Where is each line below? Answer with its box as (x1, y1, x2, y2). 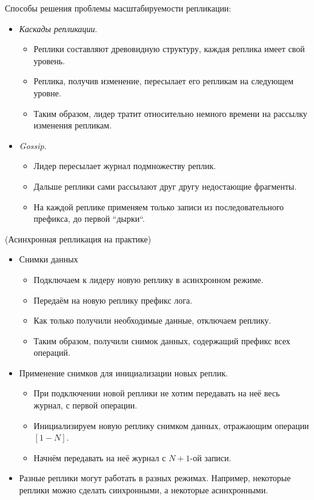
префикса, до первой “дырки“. (33, 212, 145, 225)
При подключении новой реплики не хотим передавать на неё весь (33, 387, 280, 399)
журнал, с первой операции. (33, 399, 138, 412)
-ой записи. (190, 451, 232, 464)
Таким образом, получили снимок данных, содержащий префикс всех (33, 334, 290, 347)
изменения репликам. (33, 119, 112, 132)
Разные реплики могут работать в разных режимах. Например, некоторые (19, 472, 291, 484)
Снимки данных (19, 253, 78, 265)
